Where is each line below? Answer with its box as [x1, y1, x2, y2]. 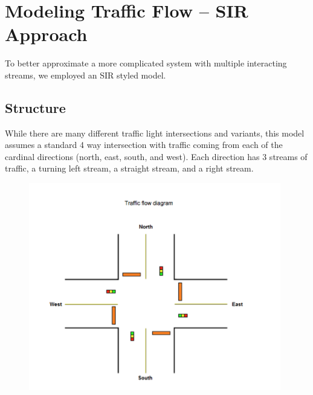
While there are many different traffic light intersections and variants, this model [5, 126, 305, 139]
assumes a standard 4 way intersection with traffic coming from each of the [5, 138, 283, 151]
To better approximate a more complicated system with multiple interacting [5, 57, 287, 69]
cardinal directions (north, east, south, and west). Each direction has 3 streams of [5, 150, 308, 162]
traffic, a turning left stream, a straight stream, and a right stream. [5, 162, 254, 175]
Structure [5, 98, 66, 117]
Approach [5, 22, 88, 47]
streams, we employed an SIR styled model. [5, 68, 166, 81]
